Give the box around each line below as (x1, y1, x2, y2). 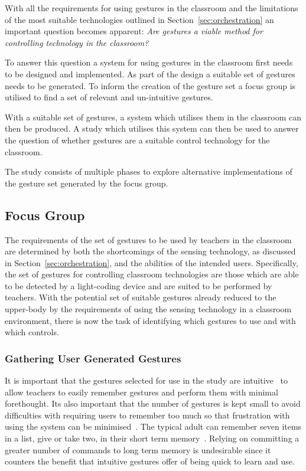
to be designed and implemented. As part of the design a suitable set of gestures (5, 67, 295, 80)
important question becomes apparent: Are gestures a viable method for (5, 25, 263, 37)
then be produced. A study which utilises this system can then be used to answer (5, 122, 299, 135)
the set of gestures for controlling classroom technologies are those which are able (5, 268, 299, 280)
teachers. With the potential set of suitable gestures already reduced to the (5, 291, 276, 303)
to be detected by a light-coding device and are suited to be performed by (5, 279, 272, 292)
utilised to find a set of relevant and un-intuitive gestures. (5, 91, 213, 103)
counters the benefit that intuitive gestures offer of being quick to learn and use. (5, 455, 295, 467)
